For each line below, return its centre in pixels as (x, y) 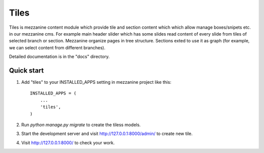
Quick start (26, 70)
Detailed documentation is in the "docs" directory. (59, 57)
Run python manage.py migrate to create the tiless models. (81, 125)
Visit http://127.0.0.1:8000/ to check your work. (68, 143)
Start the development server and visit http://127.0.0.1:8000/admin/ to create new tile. (107, 134)
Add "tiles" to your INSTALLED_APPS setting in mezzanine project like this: (96, 82)
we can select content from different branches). (57, 48)
